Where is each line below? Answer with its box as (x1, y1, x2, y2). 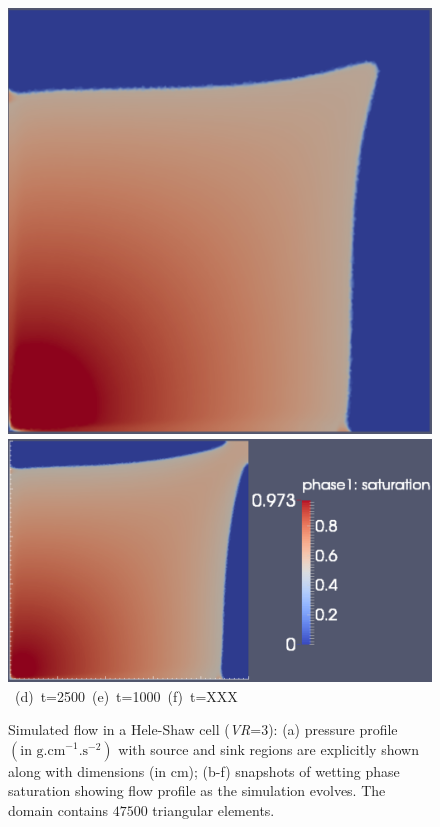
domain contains (8, 799, 109, 820)
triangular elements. (152, 799, 275, 820)
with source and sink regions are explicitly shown (118, 738, 419, 759)
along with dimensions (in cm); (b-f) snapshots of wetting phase (8, 760, 400, 781)
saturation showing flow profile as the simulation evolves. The (8, 780, 386, 801)
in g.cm (20, 743, 66, 758)
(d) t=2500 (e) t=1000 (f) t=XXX (14, 685, 238, 706)
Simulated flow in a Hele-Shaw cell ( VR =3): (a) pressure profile (8, 719, 398, 740)
